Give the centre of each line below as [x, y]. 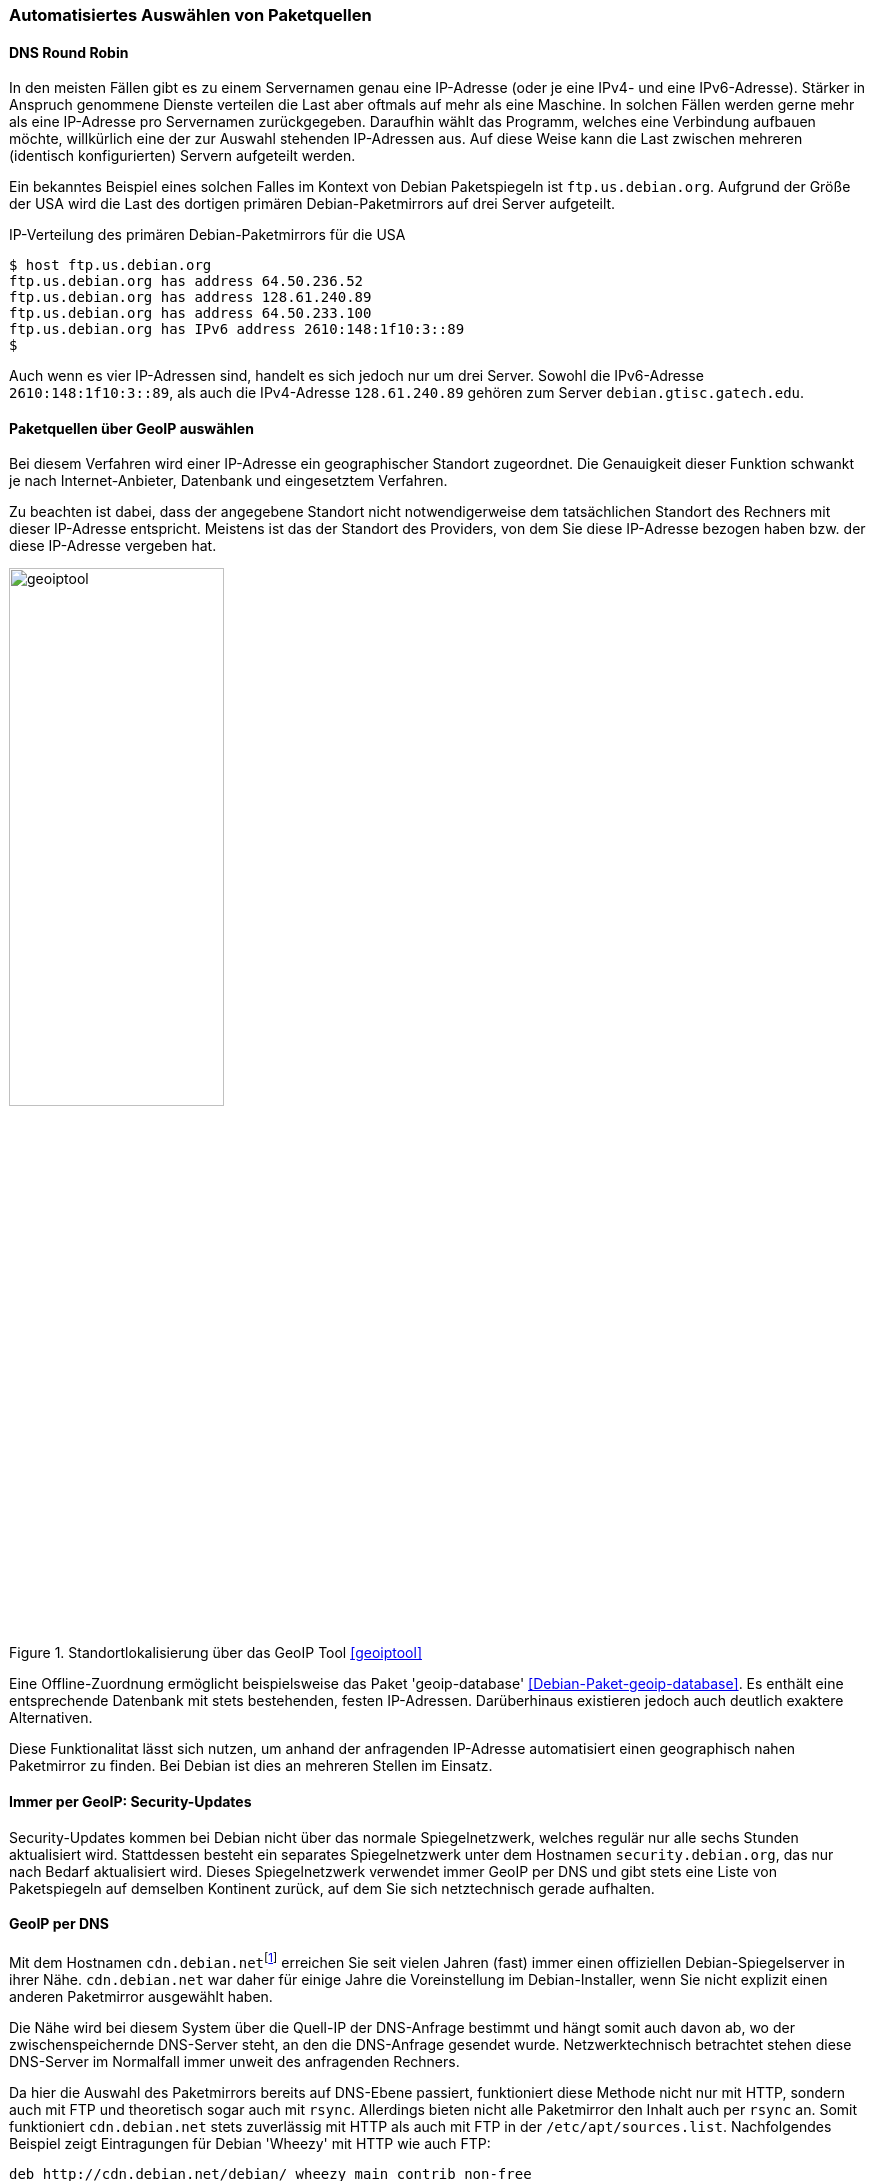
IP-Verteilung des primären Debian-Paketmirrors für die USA [207, 235]
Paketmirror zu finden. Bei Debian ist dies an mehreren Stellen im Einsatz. [251, 1766]
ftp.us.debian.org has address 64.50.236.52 [186, 281]
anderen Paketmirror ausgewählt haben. [141, 1996]
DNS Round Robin [69, 52]
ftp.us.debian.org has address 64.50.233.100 [190, 313]
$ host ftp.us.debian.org [110, 265]
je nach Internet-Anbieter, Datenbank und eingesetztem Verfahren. [228, 481]
